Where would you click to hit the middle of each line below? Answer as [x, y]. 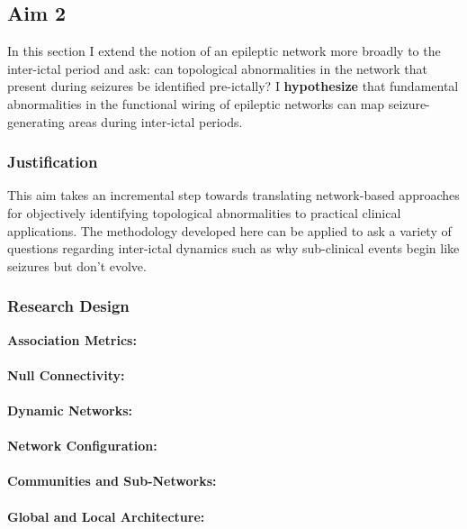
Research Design [68, 306]
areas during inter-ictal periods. [156, 121]
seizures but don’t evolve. [77, 265]
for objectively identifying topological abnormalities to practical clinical [204, 212]
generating [36, 121]
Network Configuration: [82, 446]
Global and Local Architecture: [106, 516]
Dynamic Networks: [70, 410]
